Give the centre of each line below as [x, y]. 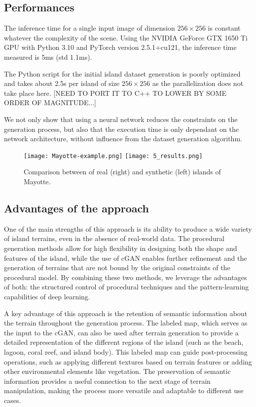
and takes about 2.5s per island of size [62, 83]
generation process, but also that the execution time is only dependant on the [121, 129]
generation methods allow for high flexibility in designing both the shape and [121, 248]
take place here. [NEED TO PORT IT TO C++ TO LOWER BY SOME [115, 93]
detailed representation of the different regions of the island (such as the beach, [124, 342]
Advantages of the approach [76, 208]
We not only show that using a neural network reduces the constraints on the [121, 119]
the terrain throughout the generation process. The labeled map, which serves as [126, 323]
